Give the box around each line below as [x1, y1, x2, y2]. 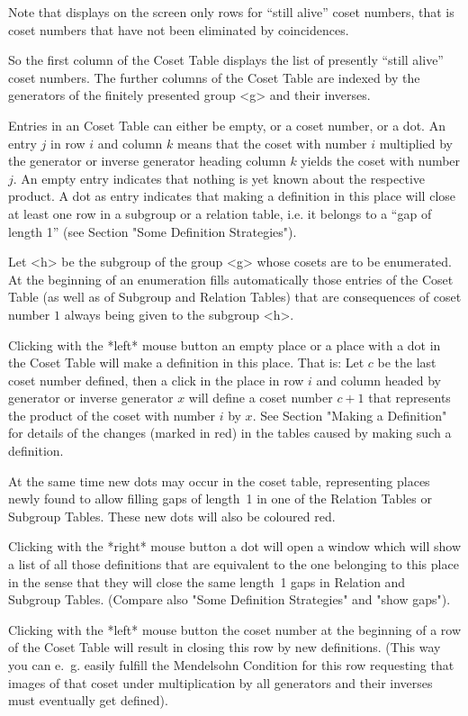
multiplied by [379, 133, 454, 152]
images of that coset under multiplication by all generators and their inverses [8, 673, 433, 692]
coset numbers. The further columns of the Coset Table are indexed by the [8, 68, 420, 86]
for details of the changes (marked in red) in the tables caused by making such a [8, 423, 452, 442]
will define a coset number [188, 388, 333, 407]
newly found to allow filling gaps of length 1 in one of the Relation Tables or [8, 489, 432, 508]
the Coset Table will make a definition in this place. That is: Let [8, 353, 364, 372]
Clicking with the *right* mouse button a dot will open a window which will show [8, 537, 462, 556]
